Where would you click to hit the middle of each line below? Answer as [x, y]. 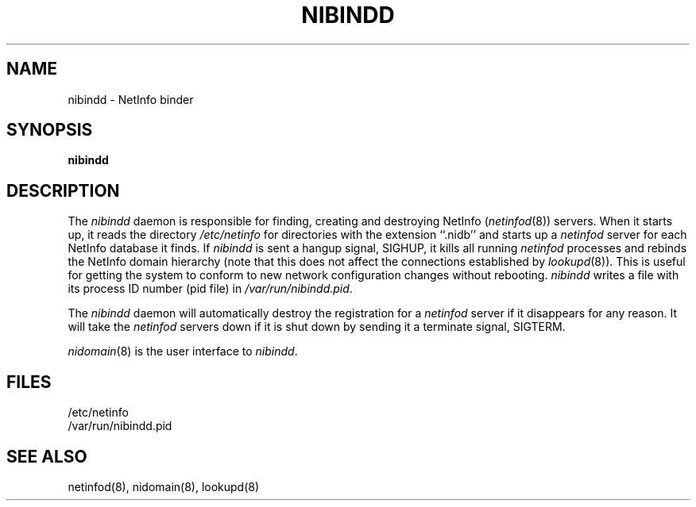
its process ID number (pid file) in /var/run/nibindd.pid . [210, 289]
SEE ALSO [47, 456]
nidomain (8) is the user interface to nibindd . [183, 351]
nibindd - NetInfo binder [131, 99]
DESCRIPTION [63, 190]
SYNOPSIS [50, 130]
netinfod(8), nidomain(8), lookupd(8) [164, 486]
